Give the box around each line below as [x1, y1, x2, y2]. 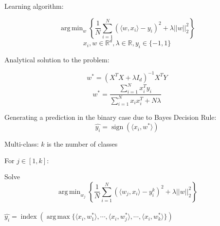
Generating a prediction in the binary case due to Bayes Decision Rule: [4, 112, 217, 122]
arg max [46, 213, 70, 221]
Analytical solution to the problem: [4, 54, 110, 64]
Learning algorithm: [4, 1, 64, 11]
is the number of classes [47, 139, 118, 149]
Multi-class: [4, 139, 39, 149]
